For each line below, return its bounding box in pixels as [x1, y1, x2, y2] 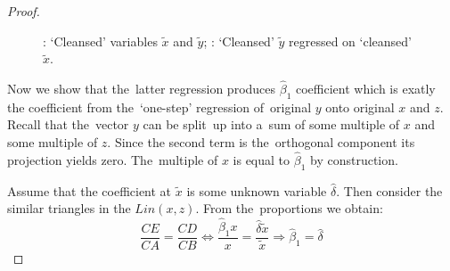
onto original [325, 97, 395, 116]
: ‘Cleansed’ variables [43, 31, 158, 50]
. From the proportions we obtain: [195, 199, 383, 218]
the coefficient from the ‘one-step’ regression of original [7, 97, 312, 116]
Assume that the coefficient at [7, 181, 172, 200]
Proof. [7, 2, 40, 20]
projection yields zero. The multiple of [7, 150, 218, 168]
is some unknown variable [186, 181, 327, 200]
